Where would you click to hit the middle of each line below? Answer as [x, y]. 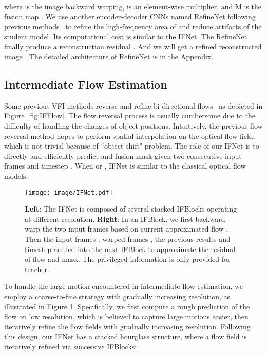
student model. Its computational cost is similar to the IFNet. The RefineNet [126, 36]
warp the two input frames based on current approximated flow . [127, 229]
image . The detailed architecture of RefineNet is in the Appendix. [109, 56]
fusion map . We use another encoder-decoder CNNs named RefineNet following [130, 16]
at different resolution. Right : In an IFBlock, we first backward [125, 218]
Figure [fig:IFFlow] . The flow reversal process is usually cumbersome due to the [130, 116]
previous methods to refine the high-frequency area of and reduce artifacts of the [133, 26]
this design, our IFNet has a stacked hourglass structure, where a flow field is [126, 336]
